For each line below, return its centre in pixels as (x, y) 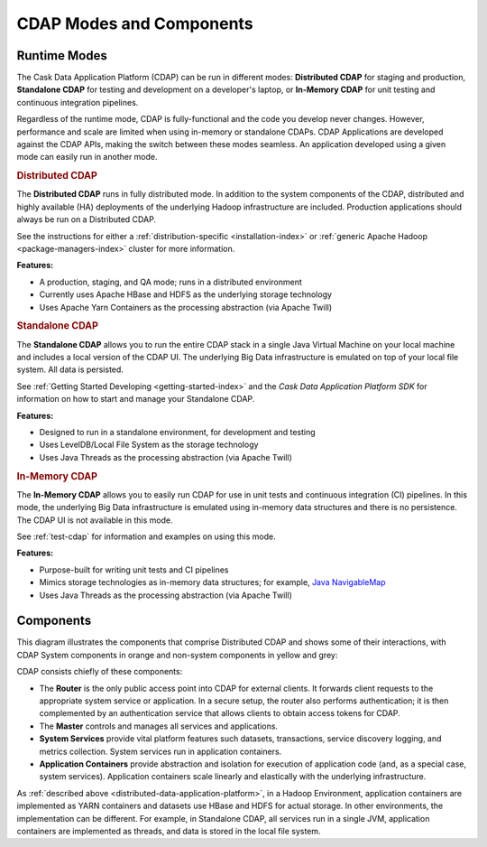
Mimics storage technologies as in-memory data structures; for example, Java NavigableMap (212, 582)
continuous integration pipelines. (78, 102)
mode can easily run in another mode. (87, 157)
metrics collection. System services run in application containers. (161, 751)
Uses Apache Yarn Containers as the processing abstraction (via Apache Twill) (186, 307)
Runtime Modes (62, 56)
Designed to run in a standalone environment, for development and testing (177, 432)
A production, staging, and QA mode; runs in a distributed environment (170, 282)
